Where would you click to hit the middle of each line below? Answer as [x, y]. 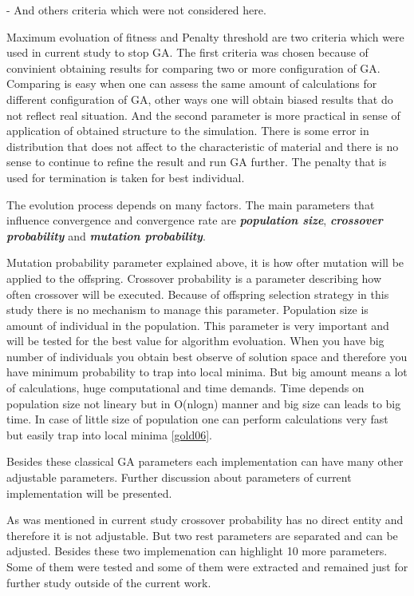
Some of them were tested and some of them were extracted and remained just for [207, 566]
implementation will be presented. [89, 493]
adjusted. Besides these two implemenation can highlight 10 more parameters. [197, 551]
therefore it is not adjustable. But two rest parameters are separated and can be [202, 535]
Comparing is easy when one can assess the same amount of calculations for [192, 83]
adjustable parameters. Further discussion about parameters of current [179, 477]
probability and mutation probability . [106, 235]
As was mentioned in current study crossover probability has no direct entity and [205, 520]
